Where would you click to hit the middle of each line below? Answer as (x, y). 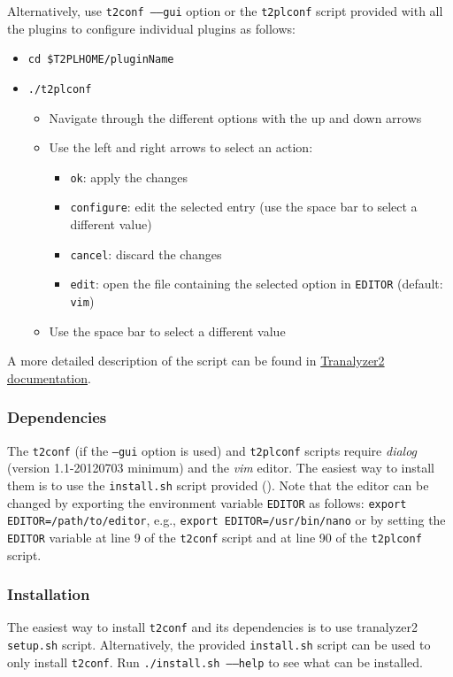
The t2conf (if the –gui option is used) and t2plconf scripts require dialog (212, 450)
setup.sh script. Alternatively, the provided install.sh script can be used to (219, 644)
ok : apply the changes (129, 177)
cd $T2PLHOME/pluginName (101, 60)
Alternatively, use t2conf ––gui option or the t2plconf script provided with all (225, 11)
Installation (49, 594)
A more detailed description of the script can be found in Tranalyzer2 (196, 361)
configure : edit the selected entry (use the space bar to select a (244, 207)
